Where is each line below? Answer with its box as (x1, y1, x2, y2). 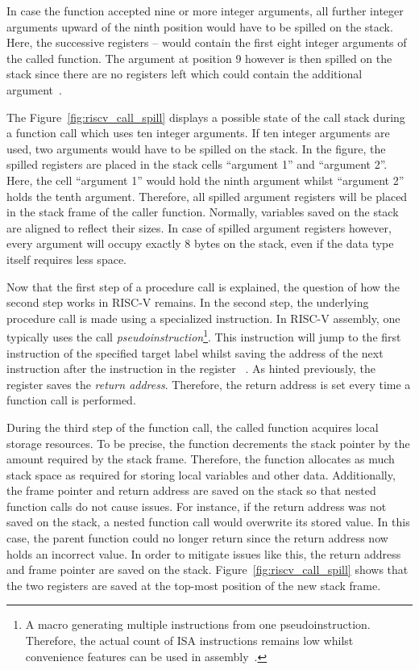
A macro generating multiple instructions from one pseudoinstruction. (25, 616, 371, 633)
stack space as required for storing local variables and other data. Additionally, (6, 466, 396, 483)
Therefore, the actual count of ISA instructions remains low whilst (25, 632, 354, 649)
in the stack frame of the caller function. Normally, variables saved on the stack (6, 203, 399, 220)
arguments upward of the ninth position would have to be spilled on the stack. (6, 18, 393, 35)
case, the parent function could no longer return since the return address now (6, 530, 388, 546)
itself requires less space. (6, 250, 127, 267)
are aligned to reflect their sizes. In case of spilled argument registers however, (6, 219, 392, 236)
